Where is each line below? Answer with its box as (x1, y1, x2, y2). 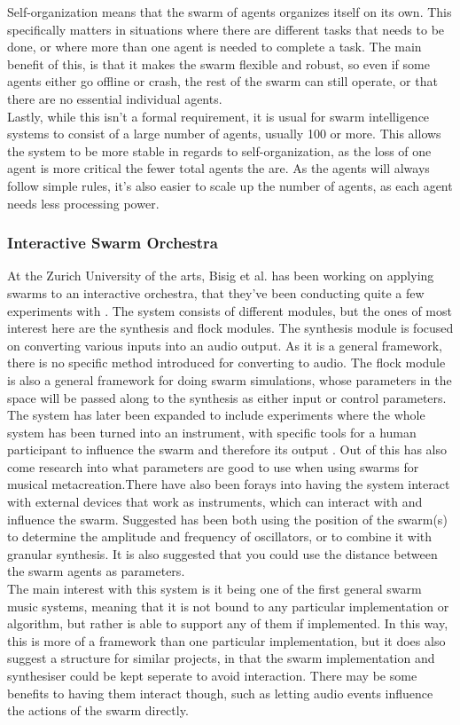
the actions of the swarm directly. (7, 701, 189, 720)
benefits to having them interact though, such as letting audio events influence (7, 683, 433, 702)
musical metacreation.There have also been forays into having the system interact (7, 475, 450, 493)
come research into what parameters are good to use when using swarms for (7, 457, 419, 476)
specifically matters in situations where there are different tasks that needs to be (7, 20, 445, 38)
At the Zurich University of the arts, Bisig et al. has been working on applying (7, 266, 434, 285)
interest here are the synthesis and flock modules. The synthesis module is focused (7, 319, 454, 337)
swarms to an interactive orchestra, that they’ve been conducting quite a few (7, 283, 425, 302)
